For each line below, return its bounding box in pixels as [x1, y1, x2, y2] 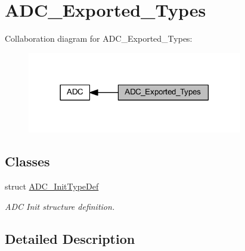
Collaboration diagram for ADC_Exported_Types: [5, 32, 193, 45]
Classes [5, 152, 50, 171]
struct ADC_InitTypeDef [5, 180, 99, 193]
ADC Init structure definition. [5, 200, 115, 212]
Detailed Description [5, 229, 135, 247]
